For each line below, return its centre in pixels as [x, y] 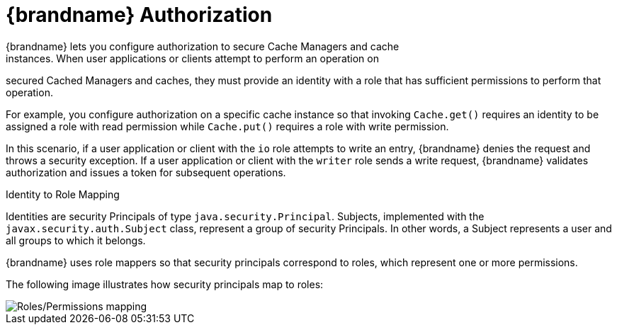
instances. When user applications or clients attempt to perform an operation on [192, 58]
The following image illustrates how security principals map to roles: [165, 284]
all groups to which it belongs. [76, 240]
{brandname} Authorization [139, 15]
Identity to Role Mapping [63, 194]
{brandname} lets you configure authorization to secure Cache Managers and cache [203, 46]
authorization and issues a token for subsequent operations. [146, 172]
